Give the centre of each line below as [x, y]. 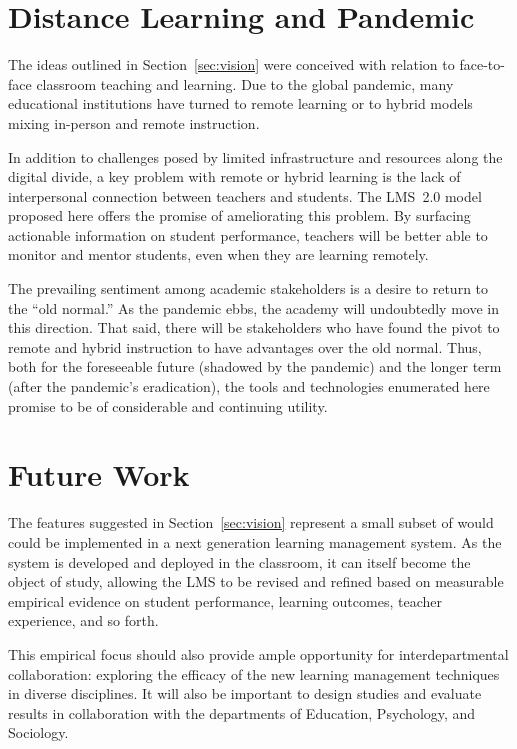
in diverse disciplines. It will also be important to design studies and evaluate [245, 693]
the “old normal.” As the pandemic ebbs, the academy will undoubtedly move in [253, 307]
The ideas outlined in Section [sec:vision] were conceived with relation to [231, 64]
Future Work [99, 474]
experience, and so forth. [83, 620]
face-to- [482, 64]
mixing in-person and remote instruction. [134, 122]
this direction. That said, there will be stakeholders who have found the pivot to [254, 327]
